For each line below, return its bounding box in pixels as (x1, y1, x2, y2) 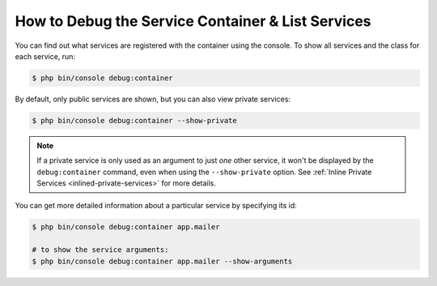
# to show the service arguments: (32, 245, 169, 254)
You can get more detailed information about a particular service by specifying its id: (15, 201, 297, 211)
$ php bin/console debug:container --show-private (32, 116, 238, 125)
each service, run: (15, 51, 76, 61)
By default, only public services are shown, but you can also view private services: (15, 94, 291, 104)
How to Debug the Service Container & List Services (15, 12, 371, 30)
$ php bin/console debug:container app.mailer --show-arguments (32, 256, 293, 266)
